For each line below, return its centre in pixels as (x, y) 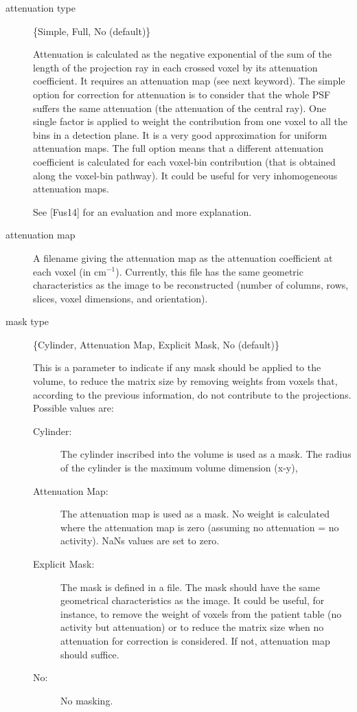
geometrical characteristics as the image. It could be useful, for (193, 600)
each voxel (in (62, 271)
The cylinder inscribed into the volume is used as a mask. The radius (206, 454)
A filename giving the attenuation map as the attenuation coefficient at (183, 257)
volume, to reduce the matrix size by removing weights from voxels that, (185, 381)
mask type (27, 321)
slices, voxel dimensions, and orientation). (120, 298)
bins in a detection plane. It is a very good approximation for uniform (180, 134)
